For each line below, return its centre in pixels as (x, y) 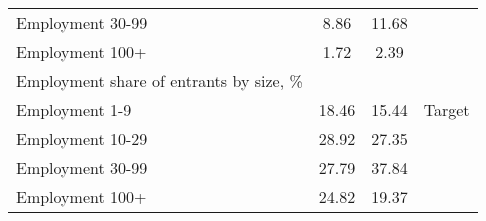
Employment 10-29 (82, 138)
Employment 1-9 (74, 109)
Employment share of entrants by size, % (159, 80)
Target (446, 109)
